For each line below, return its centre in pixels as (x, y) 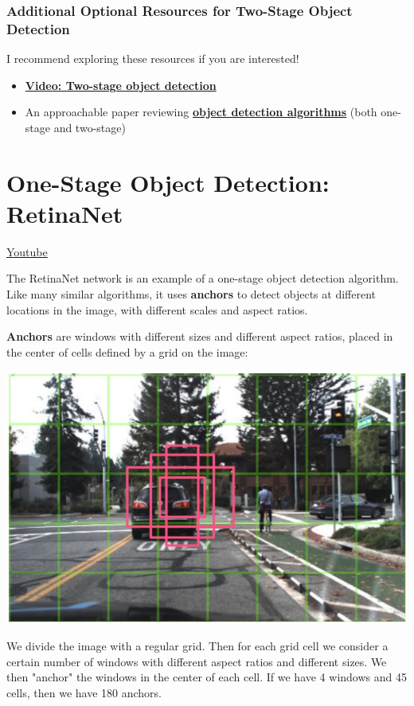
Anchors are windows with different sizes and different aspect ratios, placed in (200, 336)
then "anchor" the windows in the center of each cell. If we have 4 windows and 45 (207, 677)
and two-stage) (90, 127)
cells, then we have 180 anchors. (84, 692)
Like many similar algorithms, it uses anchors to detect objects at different (191, 294)
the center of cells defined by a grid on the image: (127, 351)
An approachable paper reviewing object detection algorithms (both (201, 112)
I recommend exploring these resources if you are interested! (153, 59)
